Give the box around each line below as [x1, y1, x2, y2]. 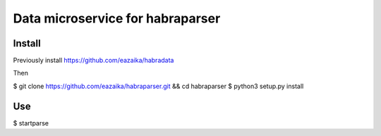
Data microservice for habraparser [13, 11, 221, 26]
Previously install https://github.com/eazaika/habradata [13, 56, 174, 65]
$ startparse [13, 118, 49, 127]
